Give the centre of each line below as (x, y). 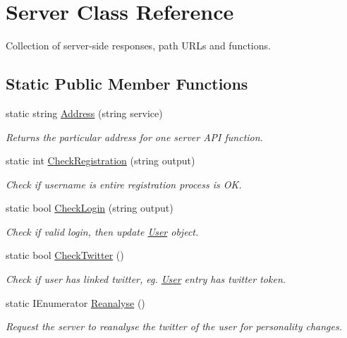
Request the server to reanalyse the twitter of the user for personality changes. (174, 326)
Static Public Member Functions (127, 84)
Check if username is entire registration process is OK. (124, 184)
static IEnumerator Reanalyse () (75, 302)
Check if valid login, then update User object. (102, 231)
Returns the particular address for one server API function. (134, 137)
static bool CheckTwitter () (65, 255)
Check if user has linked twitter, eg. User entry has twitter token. (146, 279)
